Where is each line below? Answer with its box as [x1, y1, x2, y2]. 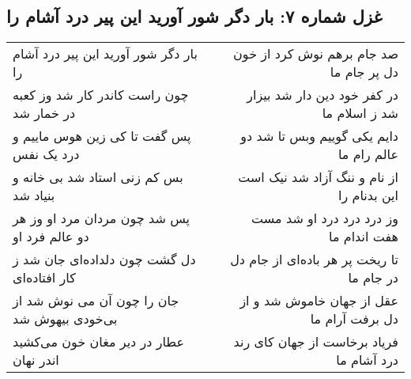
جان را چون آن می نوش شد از [13, 291, 179, 310]
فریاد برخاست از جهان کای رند [233, 332, 398, 351]
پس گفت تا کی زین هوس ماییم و [13, 127, 191, 146]
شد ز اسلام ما [322, 104, 398, 123]
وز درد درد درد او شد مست [251, 209, 398, 228]
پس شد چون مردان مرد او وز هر [13, 209, 190, 228]
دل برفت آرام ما [310, 309, 398, 328]
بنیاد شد [13, 186, 55, 205]
